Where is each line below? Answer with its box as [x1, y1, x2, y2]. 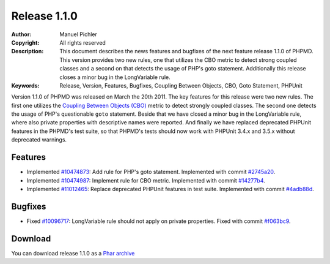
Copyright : [11, 39, 40, 46]
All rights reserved [59, 39, 106, 46]
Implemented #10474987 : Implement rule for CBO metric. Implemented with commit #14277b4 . [26, 176, 265, 184]
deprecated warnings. [11, 136, 67, 143]
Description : [11, 48, 44, 55]
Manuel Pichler [59, 31, 97, 38]
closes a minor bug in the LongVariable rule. [59, 74, 170, 81]
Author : [11, 31, 32, 38]
